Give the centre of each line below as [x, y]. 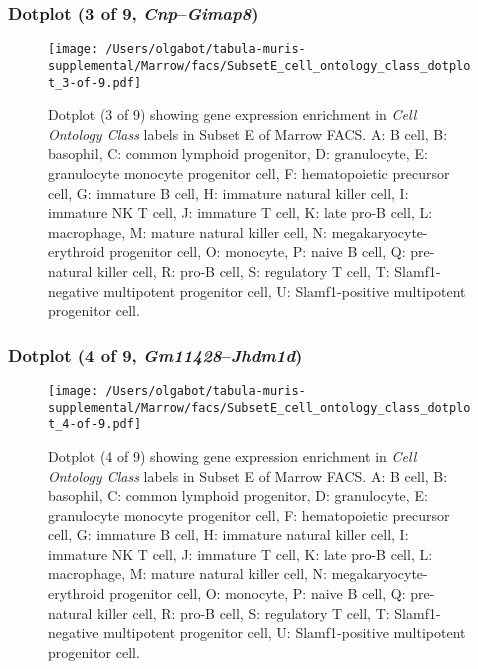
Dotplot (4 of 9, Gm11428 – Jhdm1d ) [155, 354]
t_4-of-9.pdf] [95, 424]
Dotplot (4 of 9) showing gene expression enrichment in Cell [232, 455]
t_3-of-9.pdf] [95, 82]
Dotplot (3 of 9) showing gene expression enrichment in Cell [232, 114]
